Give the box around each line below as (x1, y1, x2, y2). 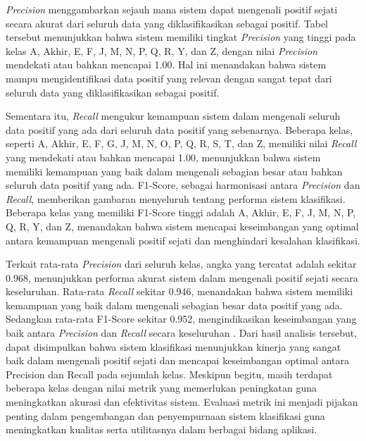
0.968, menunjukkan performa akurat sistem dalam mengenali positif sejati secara (6, 270, 358, 285)
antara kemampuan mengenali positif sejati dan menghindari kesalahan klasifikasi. (6, 232, 360, 247)
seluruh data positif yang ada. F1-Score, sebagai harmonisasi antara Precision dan (6, 178, 360, 192)
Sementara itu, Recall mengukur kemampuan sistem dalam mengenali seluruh (6, 108, 341, 123)
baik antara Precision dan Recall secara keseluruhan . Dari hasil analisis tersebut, (6, 325, 358, 340)
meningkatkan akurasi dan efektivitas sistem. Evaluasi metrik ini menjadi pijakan (6, 395, 358, 409)
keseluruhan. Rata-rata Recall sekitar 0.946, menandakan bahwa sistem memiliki (6, 284, 353, 299)
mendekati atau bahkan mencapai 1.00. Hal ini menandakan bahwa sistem (6, 57, 327, 72)
